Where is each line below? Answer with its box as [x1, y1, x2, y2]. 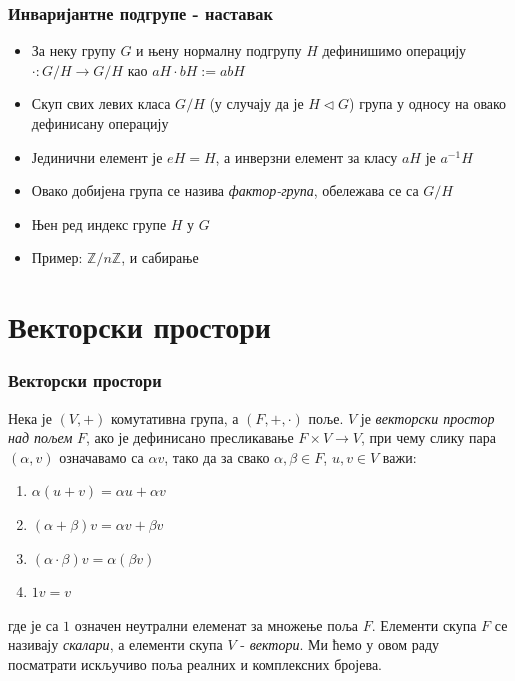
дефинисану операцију [31, 113, 169, 133]
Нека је [8, 407, 52, 428]
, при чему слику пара [361, 427, 496, 448]
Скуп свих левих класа [31, 93, 171, 114]
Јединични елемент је [31, 146, 163, 167]
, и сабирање [121, 247, 199, 268]
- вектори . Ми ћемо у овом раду [240, 634, 440, 655]
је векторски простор [360, 407, 495, 428]
